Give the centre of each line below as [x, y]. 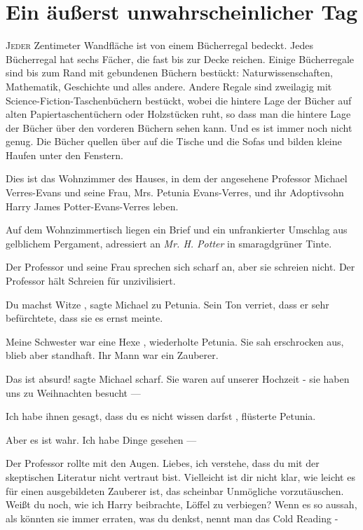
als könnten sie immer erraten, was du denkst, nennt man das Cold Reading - [172, 518]
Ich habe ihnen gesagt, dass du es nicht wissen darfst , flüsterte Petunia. [161, 416]
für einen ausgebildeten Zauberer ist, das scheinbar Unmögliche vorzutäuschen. [175, 490]
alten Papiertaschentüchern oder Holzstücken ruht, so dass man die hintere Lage [178, 114]
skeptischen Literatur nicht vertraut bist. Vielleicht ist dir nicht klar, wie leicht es [180, 476]
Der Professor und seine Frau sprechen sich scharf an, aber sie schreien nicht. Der [180, 267]
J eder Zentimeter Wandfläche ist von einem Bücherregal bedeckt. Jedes [159, 45]
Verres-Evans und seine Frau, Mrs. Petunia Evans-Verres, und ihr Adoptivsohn [175, 192]
